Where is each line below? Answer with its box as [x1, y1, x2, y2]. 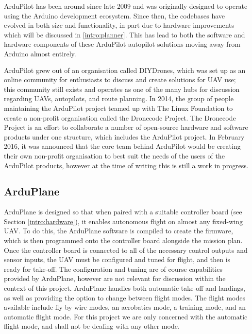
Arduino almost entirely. [4, 48, 76, 58]
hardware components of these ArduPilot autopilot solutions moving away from [4, 39, 240, 49]
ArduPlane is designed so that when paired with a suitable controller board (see [4, 207, 242, 217]
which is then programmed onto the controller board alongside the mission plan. [4, 235, 243, 246]
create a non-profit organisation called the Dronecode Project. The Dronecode [4, 112, 236, 123]
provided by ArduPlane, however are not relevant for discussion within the [4, 273, 226, 283]
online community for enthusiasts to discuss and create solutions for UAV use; [4, 74, 236, 85]
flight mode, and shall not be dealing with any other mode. [4, 321, 180, 331]
